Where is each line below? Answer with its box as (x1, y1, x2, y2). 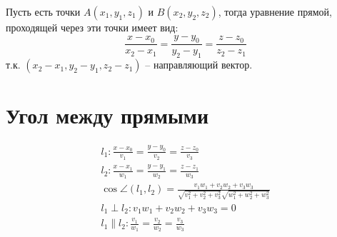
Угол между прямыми (6, 101, 209, 130)
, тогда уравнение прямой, (218, 4, 332, 19)
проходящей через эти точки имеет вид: (6, 20, 178, 34)
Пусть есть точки (6, 4, 81, 19)
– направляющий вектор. (145, 57, 253, 72)
